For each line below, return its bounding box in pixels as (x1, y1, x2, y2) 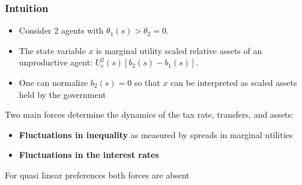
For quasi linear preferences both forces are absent (5, 168, 190, 181)
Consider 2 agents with (19, 24, 104, 37)
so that (134, 76, 160, 88)
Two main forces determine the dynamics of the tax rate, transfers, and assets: (5, 108, 294, 121)
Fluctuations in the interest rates (19, 148, 159, 161)
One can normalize (19, 76, 88, 88)
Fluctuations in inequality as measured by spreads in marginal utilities (19, 128, 293, 141)
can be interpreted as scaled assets (171, 76, 297, 88)
